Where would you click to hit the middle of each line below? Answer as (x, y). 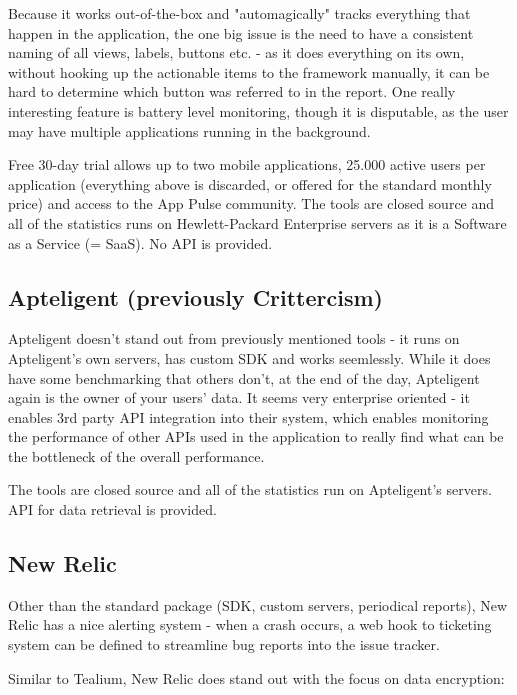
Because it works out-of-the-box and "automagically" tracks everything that (239, 13)
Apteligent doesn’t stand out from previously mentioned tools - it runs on (234, 338)
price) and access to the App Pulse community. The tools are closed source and (251, 203)
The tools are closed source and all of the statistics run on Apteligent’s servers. (250, 489)
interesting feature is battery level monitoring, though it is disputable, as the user (258, 110)
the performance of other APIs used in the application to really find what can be (256, 436)
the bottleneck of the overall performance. (136, 455)
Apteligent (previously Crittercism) (195, 296)
